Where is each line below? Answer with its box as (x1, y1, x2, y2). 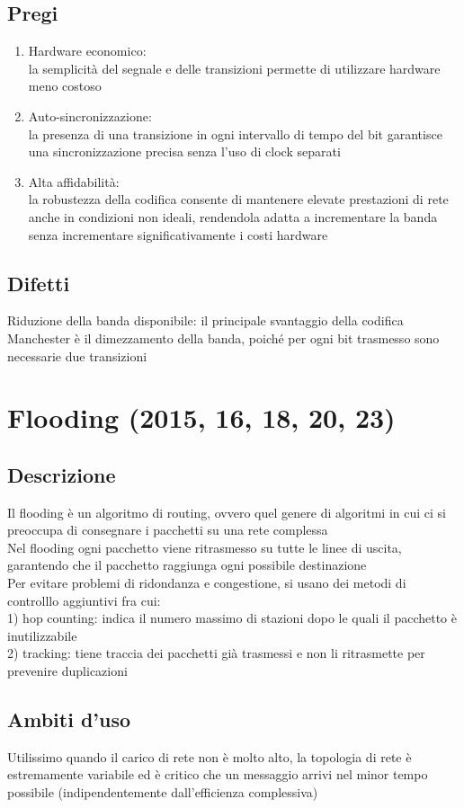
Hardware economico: (28, 41, 147, 60)
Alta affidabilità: (28, 172, 120, 191)
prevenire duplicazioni (7, 661, 128, 680)
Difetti (7, 269, 70, 297)
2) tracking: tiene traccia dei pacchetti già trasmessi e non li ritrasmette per (7, 644, 425, 662)
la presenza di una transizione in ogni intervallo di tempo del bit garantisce (28, 124, 442, 143)
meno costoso (28, 76, 102, 95)
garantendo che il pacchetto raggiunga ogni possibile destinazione (7, 555, 367, 574)
